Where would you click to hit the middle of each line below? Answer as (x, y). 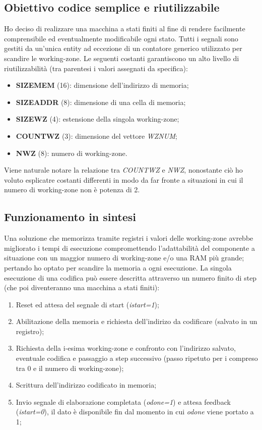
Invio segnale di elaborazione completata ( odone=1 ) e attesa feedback (123, 401)
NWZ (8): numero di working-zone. (72, 153)
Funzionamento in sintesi (70, 217)
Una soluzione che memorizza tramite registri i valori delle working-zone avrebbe (129, 238)
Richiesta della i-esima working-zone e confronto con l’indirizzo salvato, (126, 348)
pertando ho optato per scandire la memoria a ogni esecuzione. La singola (118, 267)
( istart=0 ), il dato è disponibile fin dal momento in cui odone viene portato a (135, 412)
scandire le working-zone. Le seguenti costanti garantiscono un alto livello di (122, 58)
